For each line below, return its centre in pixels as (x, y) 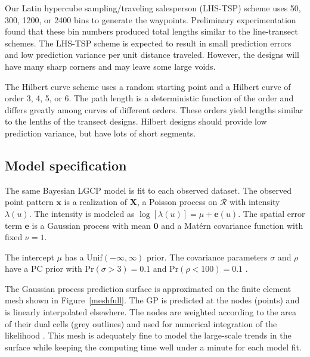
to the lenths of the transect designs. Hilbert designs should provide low (136, 121)
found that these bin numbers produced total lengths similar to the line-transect (151, 31)
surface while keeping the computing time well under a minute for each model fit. (153, 347)
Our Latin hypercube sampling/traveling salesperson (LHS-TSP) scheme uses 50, (153, 8)
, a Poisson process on (177, 202)
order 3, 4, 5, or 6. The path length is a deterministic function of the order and (149, 98)
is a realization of (96, 202)
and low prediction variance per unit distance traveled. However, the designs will (152, 55)
